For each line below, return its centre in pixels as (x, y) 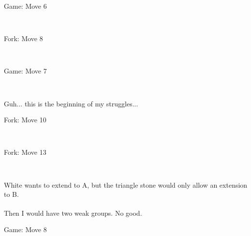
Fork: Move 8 (23, 38)
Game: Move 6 (25, 6)
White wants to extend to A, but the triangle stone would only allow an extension (126, 184)
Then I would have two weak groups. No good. (73, 213)
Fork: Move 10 (25, 120)
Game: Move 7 (25, 71)
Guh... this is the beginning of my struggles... (71, 103)
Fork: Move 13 (25, 152)
